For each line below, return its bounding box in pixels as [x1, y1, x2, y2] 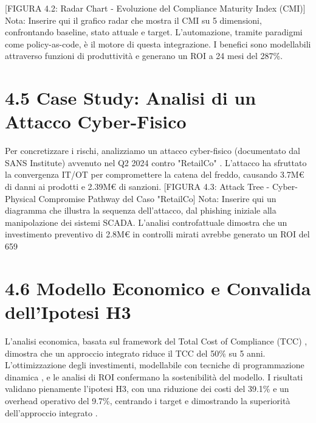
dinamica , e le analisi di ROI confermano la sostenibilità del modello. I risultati [5, 370, 303, 383]
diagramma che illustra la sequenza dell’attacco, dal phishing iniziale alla [5, 204, 276, 217]
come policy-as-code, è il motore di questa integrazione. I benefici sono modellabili [5, 37, 311, 50]
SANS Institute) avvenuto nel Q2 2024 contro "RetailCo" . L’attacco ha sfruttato [5, 156, 307, 169]
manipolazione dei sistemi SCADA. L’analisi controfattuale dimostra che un [5, 215, 287, 228]
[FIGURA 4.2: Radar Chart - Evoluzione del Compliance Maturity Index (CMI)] [5, 2, 306, 14]
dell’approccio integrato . [5, 406, 98, 419]
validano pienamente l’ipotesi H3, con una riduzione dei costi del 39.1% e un [5, 382, 289, 395]
